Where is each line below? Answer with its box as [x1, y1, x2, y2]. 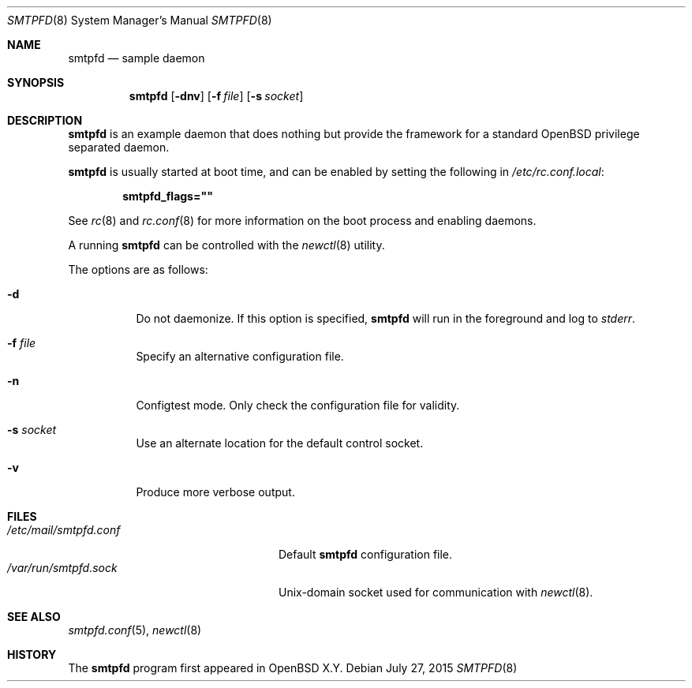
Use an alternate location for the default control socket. [136, 436, 424, 450]
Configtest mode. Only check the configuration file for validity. [136, 398, 460, 412]
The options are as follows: [68, 263, 208, 276]
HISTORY [7, 648, 57, 661]
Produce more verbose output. [136, 485, 295, 499]
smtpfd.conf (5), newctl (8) [68, 623, 202, 637]
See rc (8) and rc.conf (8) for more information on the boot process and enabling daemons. [68, 214, 537, 227]
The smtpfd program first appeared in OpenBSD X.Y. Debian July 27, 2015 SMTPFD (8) [68, 661, 518, 675]
